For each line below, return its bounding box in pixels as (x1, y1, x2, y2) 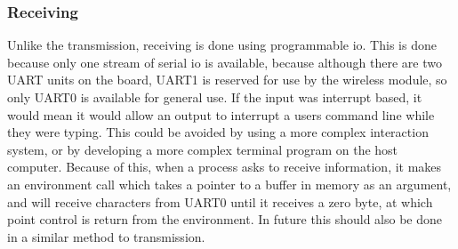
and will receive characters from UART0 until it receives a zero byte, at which (7, 192, 433, 211)
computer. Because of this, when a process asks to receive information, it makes (7, 157, 442, 176)
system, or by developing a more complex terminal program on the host (7, 140, 398, 158)
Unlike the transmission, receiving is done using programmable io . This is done (7, 36, 437, 54)
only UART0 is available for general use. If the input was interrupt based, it (7, 88, 422, 106)
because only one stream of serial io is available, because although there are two (7, 52, 442, 71)
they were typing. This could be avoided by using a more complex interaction (7, 123, 429, 141)
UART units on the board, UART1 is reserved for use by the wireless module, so (7, 70, 447, 89)
